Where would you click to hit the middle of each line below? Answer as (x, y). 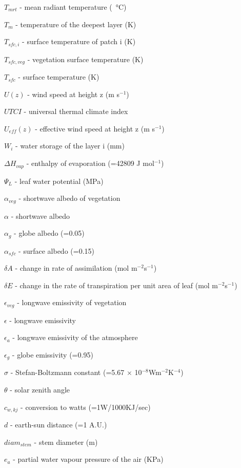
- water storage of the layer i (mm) (70, 146)
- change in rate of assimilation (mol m (76, 268)
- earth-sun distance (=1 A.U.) (58, 425)
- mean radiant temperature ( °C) (73, 7)
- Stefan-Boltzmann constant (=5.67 (67, 372)
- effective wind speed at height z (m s (95, 128)
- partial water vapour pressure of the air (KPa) (88, 459)
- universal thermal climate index (76, 111)
